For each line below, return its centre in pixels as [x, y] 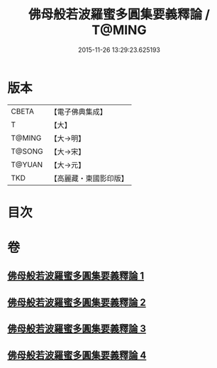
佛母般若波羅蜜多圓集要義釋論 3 [77, 329]
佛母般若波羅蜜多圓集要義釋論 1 [76, 276]
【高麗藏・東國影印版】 [89, 178]
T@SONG [27, 151]
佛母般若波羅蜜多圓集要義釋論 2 [77, 302]
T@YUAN [27, 164]
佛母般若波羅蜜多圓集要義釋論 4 [77, 355]
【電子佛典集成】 [79, 112]
